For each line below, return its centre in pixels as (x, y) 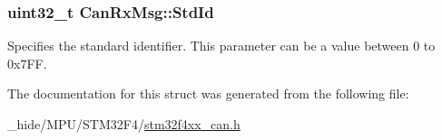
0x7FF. (27, 63)
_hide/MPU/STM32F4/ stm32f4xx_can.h (124, 124)
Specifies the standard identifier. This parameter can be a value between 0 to (221, 46)
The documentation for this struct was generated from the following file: (208, 93)
